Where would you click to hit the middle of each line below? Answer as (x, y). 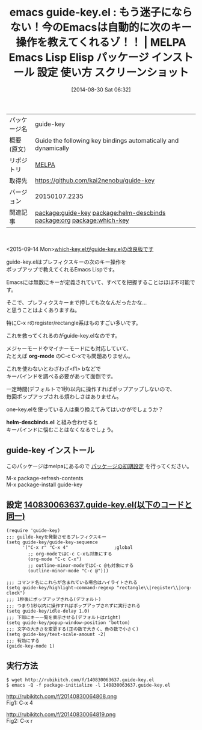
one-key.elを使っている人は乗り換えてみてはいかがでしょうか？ (85, 409)
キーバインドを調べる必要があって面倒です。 (61, 376)
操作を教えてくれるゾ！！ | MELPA (101, 42)
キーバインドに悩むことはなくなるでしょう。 (62, 429)
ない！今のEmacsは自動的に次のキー (101, 27)
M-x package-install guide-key (44, 484)
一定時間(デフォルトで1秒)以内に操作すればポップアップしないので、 (91, 389)
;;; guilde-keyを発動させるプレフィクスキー (57, 537)
